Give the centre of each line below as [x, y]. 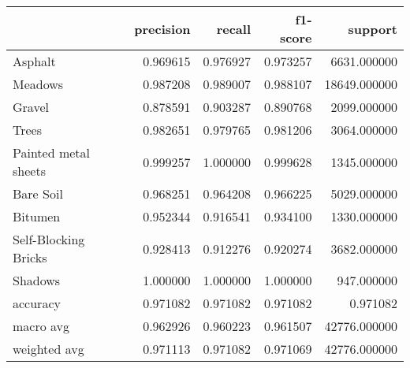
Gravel [31, 107]
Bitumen [37, 216]
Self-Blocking [49, 239]
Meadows [38, 84]
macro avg [41, 326]
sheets [29, 171]
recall [234, 28]
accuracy [37, 303]
